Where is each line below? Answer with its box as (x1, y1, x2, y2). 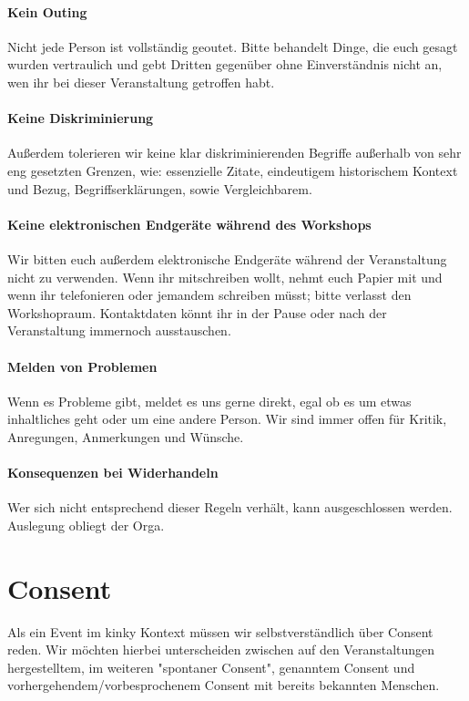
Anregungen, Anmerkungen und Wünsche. (7, 427, 244, 446)
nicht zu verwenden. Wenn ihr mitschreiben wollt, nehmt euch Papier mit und (7, 267, 443, 286)
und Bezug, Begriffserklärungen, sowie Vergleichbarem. (7, 179, 312, 198)
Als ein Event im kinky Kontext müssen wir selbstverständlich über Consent (7, 622, 433, 641)
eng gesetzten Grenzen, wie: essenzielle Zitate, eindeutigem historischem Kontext (7, 160, 458, 180)
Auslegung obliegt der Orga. (7, 515, 165, 534)
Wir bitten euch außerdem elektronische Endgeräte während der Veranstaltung (7, 249, 447, 268)
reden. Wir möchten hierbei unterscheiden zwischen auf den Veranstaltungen (7, 640, 435, 659)
